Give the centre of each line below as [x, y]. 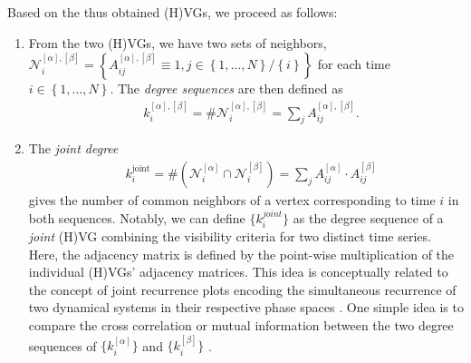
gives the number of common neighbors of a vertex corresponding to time [232, 200]
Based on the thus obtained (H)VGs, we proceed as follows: [173, 12]
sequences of [62, 345]
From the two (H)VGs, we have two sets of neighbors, [178, 42]
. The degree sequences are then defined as [226, 88]
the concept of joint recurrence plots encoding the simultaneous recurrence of [242, 289]
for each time [354, 64]
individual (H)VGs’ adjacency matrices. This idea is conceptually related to [238, 272]
